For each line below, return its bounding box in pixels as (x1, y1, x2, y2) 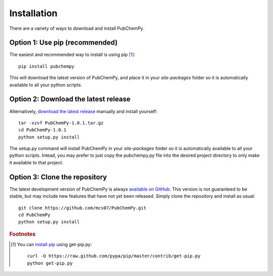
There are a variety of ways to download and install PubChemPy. (9, 25, 144, 31)
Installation (9, 8, 58, 19)
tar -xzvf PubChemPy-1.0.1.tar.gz (18, 120, 104, 126)
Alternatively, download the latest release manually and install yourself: (9, 108, 158, 114)
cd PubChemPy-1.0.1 (18, 127, 67, 133)
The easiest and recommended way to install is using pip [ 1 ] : (9, 52, 135, 58)
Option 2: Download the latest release (9, 95, 131, 104)
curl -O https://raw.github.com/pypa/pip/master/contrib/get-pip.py (27, 253, 201, 259)
